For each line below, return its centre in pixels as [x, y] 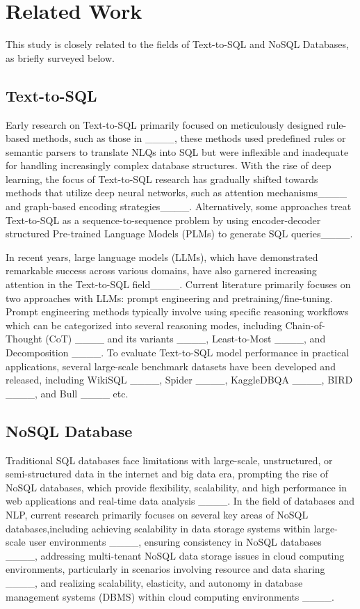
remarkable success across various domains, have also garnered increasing [161, 270]
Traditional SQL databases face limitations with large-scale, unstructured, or [169, 460]
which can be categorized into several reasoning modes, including [144, 325]
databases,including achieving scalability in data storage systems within [158, 528]
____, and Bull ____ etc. [67, 393]
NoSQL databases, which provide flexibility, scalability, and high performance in [177, 487]
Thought [24, 339]
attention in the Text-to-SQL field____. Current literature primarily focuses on [178, 284]
